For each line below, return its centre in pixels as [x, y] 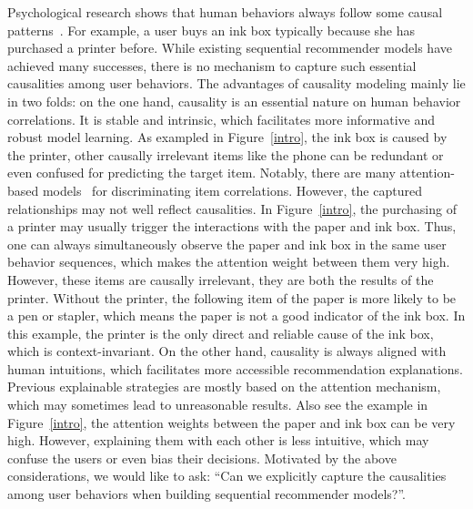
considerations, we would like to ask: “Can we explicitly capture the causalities [227, 476]
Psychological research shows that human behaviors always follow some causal [225, 12]
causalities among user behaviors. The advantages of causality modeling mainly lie [236, 83]
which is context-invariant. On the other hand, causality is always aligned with [227, 351]
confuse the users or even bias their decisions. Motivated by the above [202, 458]
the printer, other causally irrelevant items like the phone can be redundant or [226, 154]
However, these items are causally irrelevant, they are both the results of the [221, 279]
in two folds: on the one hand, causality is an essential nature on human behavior [234, 101]
